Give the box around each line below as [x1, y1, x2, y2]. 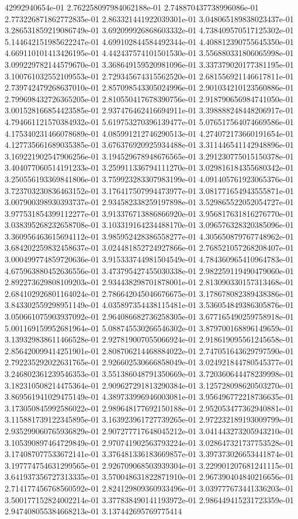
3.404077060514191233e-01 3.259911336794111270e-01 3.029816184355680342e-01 [5, 161, 294, 174]
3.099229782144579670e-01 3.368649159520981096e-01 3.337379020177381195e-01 [5, 58, 294, 70]
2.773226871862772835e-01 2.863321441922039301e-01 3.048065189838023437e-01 [5, 12, 294, 25]
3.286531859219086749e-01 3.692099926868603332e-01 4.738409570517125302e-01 [5, 24, 294, 36]
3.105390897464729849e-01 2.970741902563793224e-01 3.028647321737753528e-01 [5, 436, 294, 448]
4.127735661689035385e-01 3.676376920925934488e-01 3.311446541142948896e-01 [5, 139, 294, 151]
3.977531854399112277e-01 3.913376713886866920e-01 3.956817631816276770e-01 [5, 207, 294, 219]
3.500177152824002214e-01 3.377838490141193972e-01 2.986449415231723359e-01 [5, 493, 294, 506]
